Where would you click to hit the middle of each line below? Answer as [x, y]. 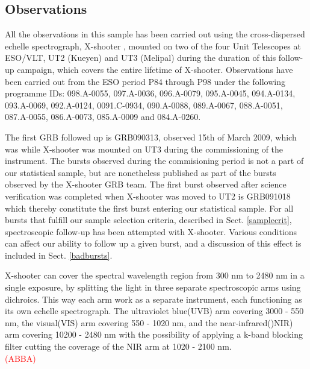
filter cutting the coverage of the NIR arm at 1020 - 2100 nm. [118, 346]
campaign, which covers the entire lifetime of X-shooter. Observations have [155, 69]
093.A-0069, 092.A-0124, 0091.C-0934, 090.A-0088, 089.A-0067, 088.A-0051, [144, 105]
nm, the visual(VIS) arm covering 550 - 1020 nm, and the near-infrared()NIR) [149, 322]
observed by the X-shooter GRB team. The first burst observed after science [146, 184]
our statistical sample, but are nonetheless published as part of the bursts [141, 172]
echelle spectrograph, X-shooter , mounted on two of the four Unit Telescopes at [153, 46]
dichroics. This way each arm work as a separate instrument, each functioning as [153, 299]
